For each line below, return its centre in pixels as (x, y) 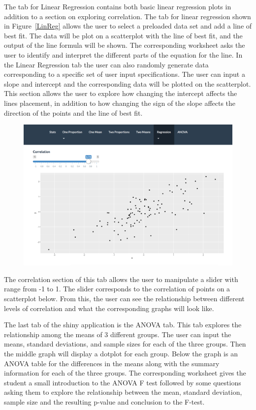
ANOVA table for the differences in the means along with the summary (112, 363)
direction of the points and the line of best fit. (73, 112)
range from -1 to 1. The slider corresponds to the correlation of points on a (117, 289)
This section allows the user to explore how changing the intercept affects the (121, 93)
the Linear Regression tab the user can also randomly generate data (106, 64)
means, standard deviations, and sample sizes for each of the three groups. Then (125, 344)
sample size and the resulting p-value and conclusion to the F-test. (104, 401)
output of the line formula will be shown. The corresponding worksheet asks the (125, 45)
